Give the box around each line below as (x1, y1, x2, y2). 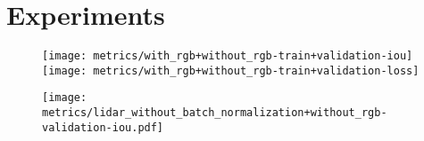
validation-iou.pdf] (42, 121, 164, 134)
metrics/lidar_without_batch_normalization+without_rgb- (42, 106, 387, 120)
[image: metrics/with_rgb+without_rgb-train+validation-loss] (42, 64, 420, 77)
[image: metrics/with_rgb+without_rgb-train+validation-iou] (42, 50, 413, 63)
